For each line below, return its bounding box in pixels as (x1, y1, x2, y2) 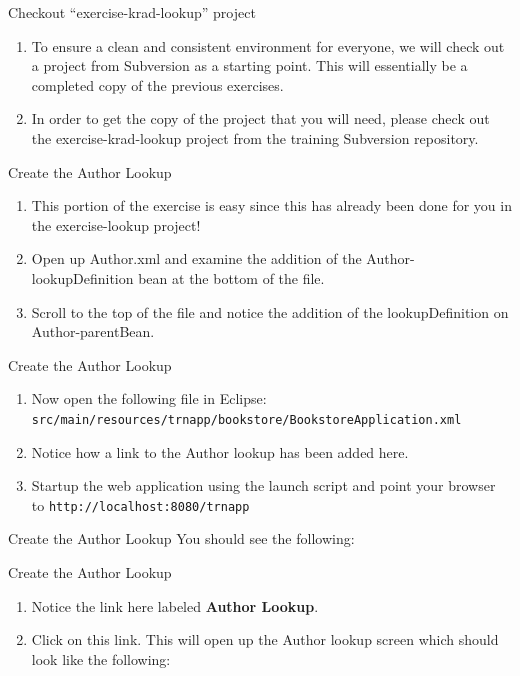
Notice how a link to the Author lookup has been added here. (31, 441, 409, 462)
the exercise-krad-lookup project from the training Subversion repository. (31, 127, 479, 148)
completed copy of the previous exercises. (31, 74, 284, 95)
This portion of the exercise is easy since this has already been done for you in (31, 195, 512, 216)
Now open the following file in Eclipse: (31, 388, 267, 409)
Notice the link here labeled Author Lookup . (31, 595, 319, 616)
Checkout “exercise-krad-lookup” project (8, 2, 256, 22)
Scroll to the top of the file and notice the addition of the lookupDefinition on (31, 301, 509, 322)
